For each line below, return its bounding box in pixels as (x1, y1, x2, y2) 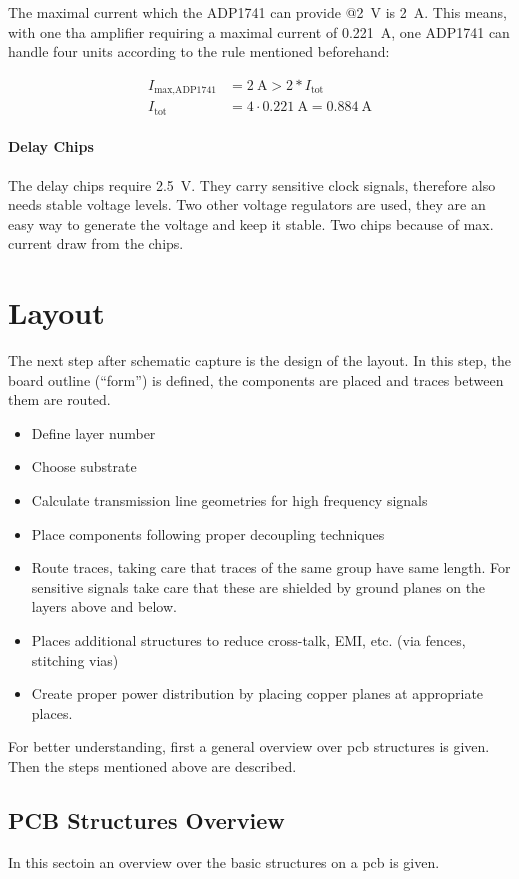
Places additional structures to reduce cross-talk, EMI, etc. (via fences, (31, 629, 466, 650)
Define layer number (31, 422, 156, 443)
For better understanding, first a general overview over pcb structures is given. (8, 736, 490, 757)
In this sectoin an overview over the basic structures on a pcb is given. (8, 851, 440, 872)
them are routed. (8, 389, 111, 410)
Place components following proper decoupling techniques (31, 523, 385, 544)
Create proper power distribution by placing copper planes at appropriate (31, 683, 484, 704)
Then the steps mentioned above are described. (8, 755, 297, 776)
